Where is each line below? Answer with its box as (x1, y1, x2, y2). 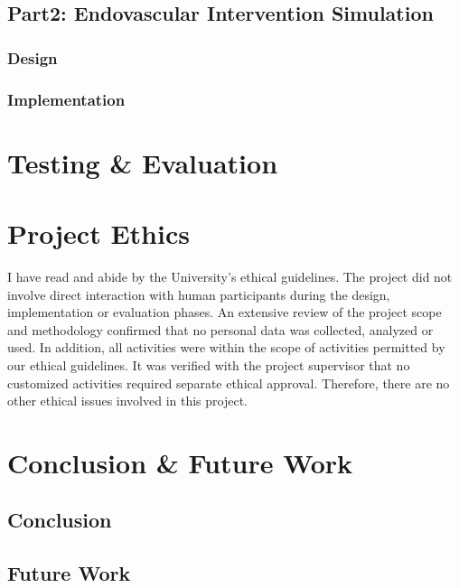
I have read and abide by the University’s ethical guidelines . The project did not (7, 266, 453, 285)
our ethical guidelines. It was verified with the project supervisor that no (7, 355, 410, 374)
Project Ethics (7, 215, 190, 252)
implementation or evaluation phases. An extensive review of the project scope (7, 303, 442, 322)
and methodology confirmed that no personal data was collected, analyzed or (7, 320, 434, 339)
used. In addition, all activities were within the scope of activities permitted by (7, 338, 445, 357)
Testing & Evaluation (7, 144, 278, 181)
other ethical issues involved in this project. (7, 391, 248, 410)
